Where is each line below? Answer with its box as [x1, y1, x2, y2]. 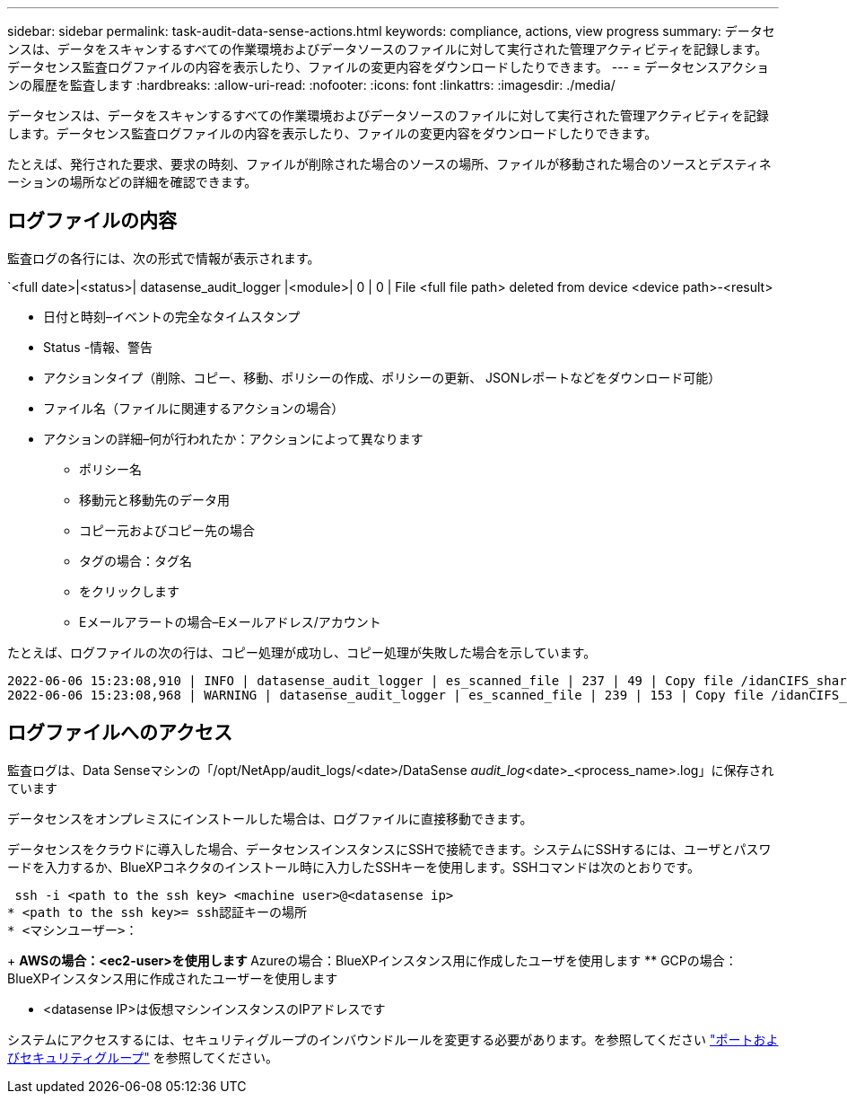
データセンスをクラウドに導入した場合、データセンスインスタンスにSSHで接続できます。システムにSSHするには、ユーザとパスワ [7, 841, 772, 857]
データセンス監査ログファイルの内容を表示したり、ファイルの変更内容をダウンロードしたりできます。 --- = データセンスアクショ [7, 59, 770, 75]
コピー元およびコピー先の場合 [79, 522, 255, 538]
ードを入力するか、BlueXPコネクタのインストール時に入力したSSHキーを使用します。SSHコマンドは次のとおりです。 [7, 859, 700, 875]
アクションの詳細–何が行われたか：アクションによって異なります [43, 430, 423, 446]
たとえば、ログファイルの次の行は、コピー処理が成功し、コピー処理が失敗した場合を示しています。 [7, 644, 597, 660]
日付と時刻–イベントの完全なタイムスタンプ [43, 308, 301, 324]
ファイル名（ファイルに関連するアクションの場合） [43, 400, 345, 416]
